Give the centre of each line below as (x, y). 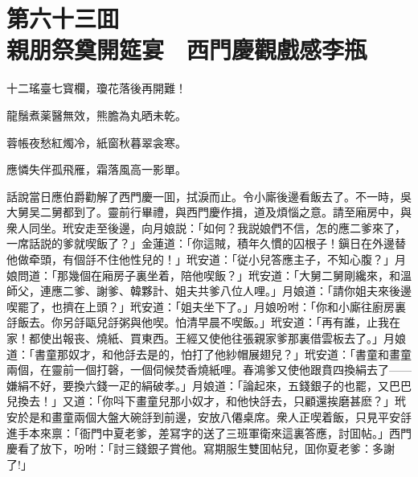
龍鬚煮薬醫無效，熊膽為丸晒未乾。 (96, 115)
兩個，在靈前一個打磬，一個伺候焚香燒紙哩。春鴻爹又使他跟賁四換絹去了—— (209, 370)
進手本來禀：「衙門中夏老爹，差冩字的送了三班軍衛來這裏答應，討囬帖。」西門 (209, 432)
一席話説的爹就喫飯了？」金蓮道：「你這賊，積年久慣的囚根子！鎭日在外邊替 (206, 243)
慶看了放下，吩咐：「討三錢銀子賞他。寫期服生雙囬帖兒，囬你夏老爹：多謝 (201, 448)
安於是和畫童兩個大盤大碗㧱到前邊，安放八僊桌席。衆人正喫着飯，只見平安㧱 (209, 417)
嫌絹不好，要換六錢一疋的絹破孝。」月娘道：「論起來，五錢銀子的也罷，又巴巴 (209, 385)
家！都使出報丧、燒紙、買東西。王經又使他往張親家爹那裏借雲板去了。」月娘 (206, 338)
